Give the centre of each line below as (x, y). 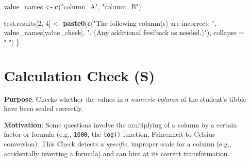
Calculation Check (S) (79, 75)
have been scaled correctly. (43, 108)
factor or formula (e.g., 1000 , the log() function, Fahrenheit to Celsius (109, 134)
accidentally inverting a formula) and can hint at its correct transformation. (117, 153)
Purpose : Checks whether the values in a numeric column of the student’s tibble (125, 99)
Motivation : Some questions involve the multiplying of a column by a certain (120, 124)
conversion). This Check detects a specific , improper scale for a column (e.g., (118, 143)
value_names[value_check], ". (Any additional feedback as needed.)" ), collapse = (124, 32)
